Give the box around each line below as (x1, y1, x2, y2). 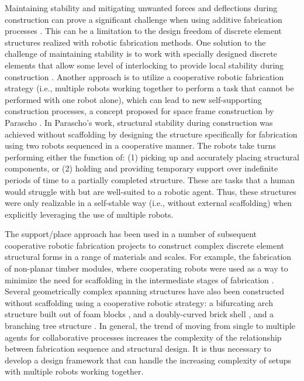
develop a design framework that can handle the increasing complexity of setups (5, 353, 292, 366)
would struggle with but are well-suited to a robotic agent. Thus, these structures (5, 185, 296, 197)
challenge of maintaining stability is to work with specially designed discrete (5, 47, 277, 60)
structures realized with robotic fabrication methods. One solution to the (5, 36, 266, 48)
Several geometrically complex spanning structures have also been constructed (5, 285, 285, 297)
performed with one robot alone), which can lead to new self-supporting (5, 93, 262, 105)
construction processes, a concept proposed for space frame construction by (5, 105, 274, 117)
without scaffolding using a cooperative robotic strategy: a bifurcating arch (5, 296, 273, 308)
